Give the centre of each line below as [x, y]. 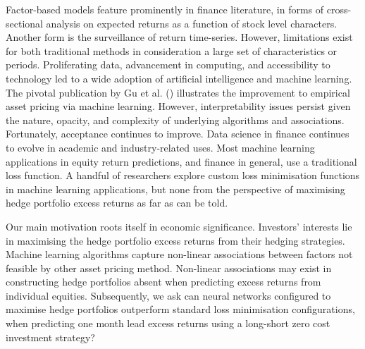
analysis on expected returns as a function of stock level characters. [192, 23]
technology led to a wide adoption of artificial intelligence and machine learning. [179, 78]
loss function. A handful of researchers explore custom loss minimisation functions [183, 175]
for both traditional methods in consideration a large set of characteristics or [172, 50]
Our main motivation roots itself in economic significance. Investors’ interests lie [179, 226]
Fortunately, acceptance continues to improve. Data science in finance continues [178, 134]
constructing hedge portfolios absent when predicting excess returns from [163, 282]
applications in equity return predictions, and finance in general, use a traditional [181, 161]
